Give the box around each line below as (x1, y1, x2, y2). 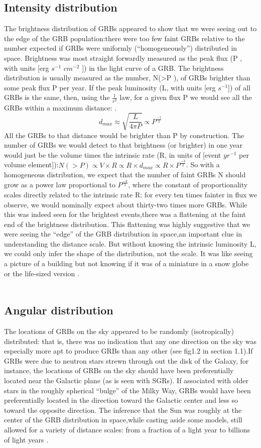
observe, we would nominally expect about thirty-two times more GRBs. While (4, 199, 247, 209)
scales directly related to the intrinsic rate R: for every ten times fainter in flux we (4, 189, 257, 199)
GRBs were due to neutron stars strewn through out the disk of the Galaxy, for (4, 355, 249, 366)
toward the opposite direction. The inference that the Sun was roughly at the (4, 404, 242, 415)
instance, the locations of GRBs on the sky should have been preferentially (4, 365, 234, 376)
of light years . (4, 434, 49, 444)
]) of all (228, 82, 250, 92)
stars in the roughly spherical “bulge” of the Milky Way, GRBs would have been (4, 385, 251, 395)
